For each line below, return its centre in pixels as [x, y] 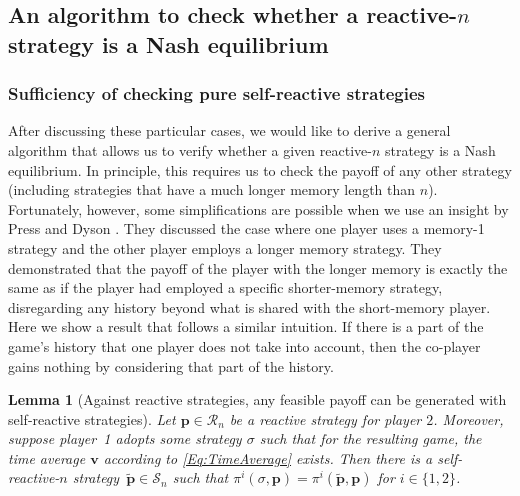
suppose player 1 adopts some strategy [125, 438]
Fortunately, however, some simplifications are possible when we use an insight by [258, 208]
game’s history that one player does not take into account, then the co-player [244, 345]
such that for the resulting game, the [370, 438]
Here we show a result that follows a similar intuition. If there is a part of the [246, 326]
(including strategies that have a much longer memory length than [212, 189]
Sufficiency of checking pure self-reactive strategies [216, 93]
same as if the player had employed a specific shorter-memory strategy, [225, 287]
